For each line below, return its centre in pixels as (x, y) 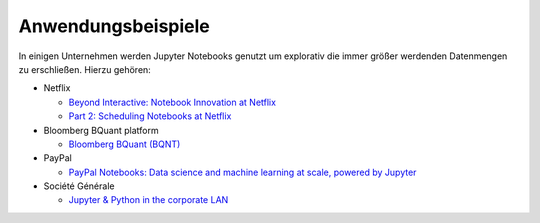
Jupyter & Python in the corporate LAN (148, 200)
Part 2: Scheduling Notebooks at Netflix (150, 116)
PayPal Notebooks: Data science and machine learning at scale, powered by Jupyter (242, 172)
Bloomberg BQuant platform (101, 130)
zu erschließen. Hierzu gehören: (85, 69)
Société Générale (79, 186)
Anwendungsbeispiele (114, 26)
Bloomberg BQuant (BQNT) (124, 144)
